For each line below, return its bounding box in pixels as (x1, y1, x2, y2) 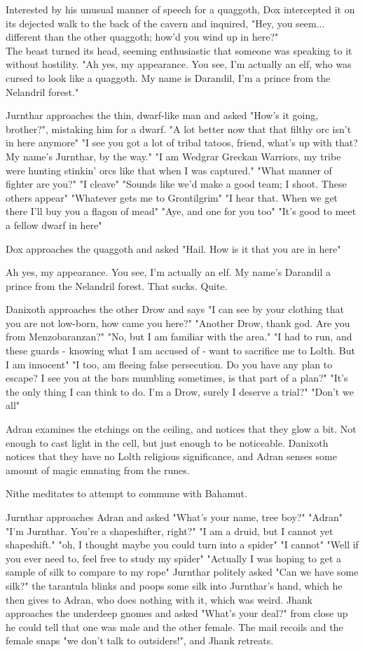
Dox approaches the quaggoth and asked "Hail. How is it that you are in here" (6, 241, 341, 256)
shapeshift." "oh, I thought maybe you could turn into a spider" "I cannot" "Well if (6, 537, 359, 552)
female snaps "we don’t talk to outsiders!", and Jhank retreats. (6, 633, 274, 648)
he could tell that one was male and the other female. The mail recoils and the (6, 619, 343, 634)
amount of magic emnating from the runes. (6, 462, 190, 477)
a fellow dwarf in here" (6, 217, 102, 232)
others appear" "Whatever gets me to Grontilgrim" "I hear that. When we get (6, 190, 338, 204)
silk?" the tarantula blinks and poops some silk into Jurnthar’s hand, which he (6, 578, 343, 592)
